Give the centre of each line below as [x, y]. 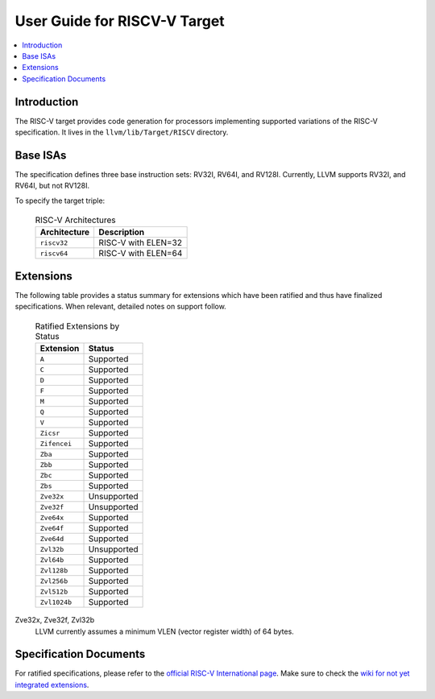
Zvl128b [54, 571]
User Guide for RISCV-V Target [120, 21]
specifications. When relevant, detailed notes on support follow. [121, 307]
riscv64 [54, 253]
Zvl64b [52, 560]
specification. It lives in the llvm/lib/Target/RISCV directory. [122, 132]
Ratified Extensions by [77, 326]
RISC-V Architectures [75, 220]
